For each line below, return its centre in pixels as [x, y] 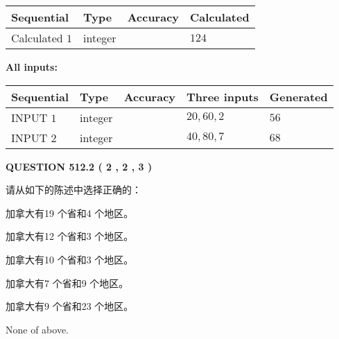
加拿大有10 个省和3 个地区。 [70, 259]
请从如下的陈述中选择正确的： [73, 190]
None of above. [37, 329]
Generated [298, 96]
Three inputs [223, 96]
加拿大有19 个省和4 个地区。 [70, 212]
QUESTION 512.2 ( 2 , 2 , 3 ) [79, 166]
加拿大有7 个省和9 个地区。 [67, 282]
